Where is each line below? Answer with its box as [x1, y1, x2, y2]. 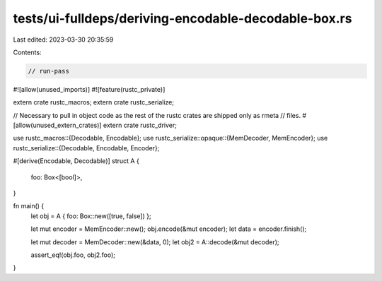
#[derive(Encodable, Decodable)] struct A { [13, 157, 139, 165]
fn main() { [13, 202, 45, 210]
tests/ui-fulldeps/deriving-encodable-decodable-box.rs [13, 11, 352, 26]
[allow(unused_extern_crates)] [13, 121, 102, 130]
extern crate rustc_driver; [103, 121, 177, 130]
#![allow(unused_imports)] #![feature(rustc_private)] [13, 85, 166, 93]
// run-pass [28, 67, 70, 75]
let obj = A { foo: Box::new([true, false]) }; [30, 212, 151, 220]
